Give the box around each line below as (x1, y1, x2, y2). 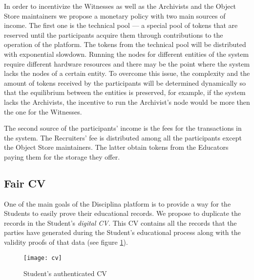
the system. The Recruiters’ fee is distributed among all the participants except (4, 132, 242, 142)
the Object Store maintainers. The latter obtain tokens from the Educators (4, 142, 229, 152)
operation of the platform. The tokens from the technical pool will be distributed (4, 39, 246, 49)
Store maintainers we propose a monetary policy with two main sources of (4, 10, 226, 21)
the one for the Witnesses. (4, 106, 82, 117)
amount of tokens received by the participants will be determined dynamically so (4, 77, 246, 88)
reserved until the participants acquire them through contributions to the (4, 29, 223, 40)
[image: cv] (23, 254, 62, 261)
